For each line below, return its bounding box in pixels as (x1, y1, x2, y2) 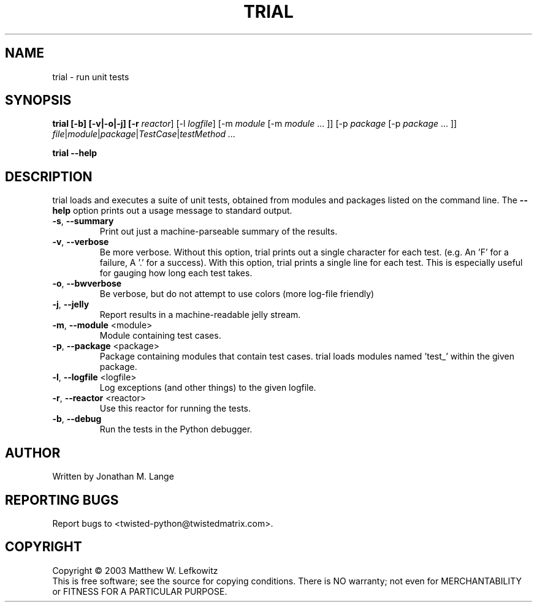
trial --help (52, 148, 97, 159)
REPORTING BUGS (5, 492, 119, 508)
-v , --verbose (52, 236, 109, 247)
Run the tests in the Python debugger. (99, 424, 253, 435)
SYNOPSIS (5, 92, 72, 108)
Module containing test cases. (99, 330, 221, 341)
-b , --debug (52, 413, 102, 424)
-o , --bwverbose (52, 278, 122, 289)
